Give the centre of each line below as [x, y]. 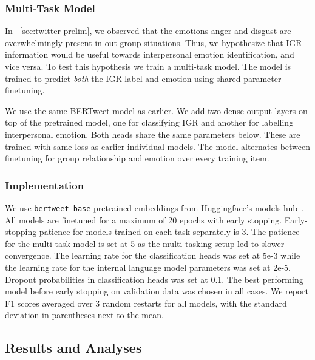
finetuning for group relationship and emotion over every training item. [137, 158]
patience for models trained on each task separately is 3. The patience [169, 232]
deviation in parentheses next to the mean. [84, 315]
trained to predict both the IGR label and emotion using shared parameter [143, 78]
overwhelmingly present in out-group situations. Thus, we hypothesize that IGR [154, 42]
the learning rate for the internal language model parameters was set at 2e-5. [148, 267]
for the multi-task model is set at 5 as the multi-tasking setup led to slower [145, 243]
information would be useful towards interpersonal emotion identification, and [150, 54]
